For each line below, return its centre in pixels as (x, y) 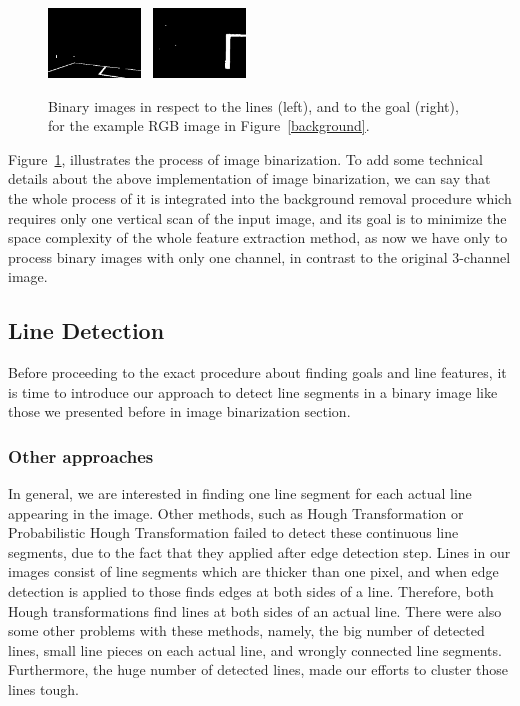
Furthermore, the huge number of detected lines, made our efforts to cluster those (258, 669)
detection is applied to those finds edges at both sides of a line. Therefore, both (251, 591)
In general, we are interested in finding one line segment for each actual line (240, 493)
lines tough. (43, 689)
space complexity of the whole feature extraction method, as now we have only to (258, 237)
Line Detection (86, 330)
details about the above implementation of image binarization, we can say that (249, 178)
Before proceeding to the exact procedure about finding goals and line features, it (257, 372)
